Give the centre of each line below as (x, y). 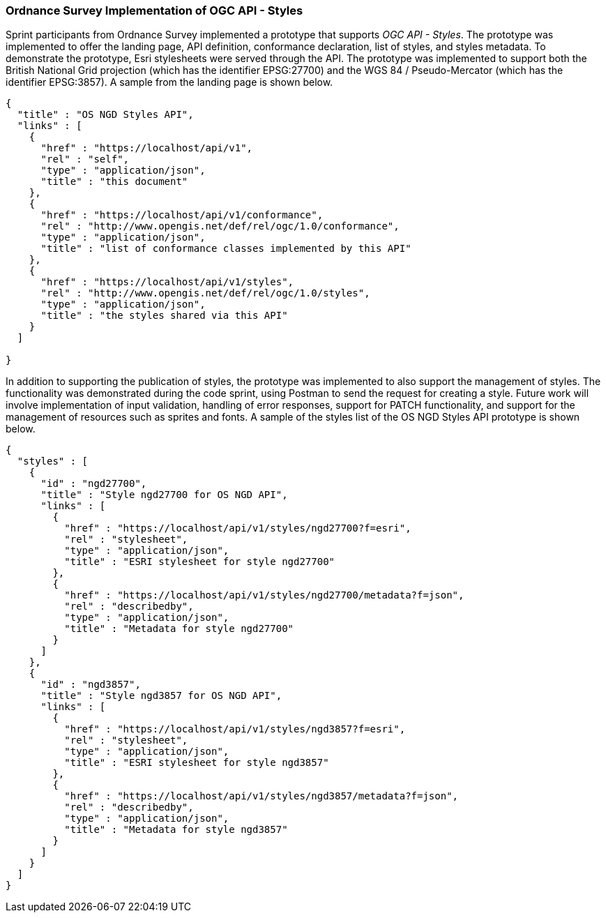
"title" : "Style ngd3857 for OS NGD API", (161, 696)
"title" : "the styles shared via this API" (164, 316)
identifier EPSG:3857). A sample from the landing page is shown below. (169, 82)
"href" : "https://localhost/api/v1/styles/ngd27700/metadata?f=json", (264, 595)
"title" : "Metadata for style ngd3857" (176, 830)
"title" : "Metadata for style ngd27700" (179, 629)
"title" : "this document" (114, 182)
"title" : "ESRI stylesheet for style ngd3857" (197, 763)
